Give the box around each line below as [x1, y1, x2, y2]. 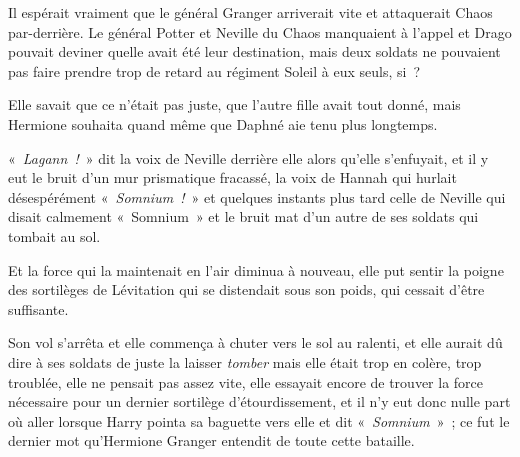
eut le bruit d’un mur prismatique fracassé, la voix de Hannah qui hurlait [8, 167, 457, 188]
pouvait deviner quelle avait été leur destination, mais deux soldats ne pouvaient [8, 41, 501, 62]
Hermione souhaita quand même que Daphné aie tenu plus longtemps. [8, 113, 438, 134]
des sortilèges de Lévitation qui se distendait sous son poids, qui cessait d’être [8, 279, 485, 300]
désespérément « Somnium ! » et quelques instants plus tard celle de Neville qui [8, 186, 506, 207]
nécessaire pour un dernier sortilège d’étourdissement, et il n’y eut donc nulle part [8, 391, 511, 412]
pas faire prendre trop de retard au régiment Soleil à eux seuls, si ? [8, 60, 421, 81]
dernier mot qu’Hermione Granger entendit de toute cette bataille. [8, 430, 415, 451]
